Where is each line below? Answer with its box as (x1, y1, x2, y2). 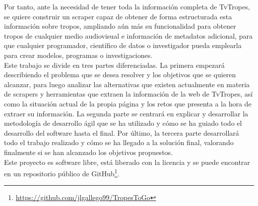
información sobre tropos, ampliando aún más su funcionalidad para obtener (4, 21, 236, 31)
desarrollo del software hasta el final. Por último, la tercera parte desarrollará (4, 127, 239, 138)
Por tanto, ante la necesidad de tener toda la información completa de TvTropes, (4, 1, 250, 11)
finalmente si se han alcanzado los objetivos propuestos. (4, 147, 173, 157)
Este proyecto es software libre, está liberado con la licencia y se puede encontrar (4, 156, 250, 167)
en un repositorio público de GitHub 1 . (4, 167, 120, 178)
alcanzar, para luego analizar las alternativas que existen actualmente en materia (4, 79, 250, 89)
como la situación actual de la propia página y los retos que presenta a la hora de (4, 98, 252, 108)
